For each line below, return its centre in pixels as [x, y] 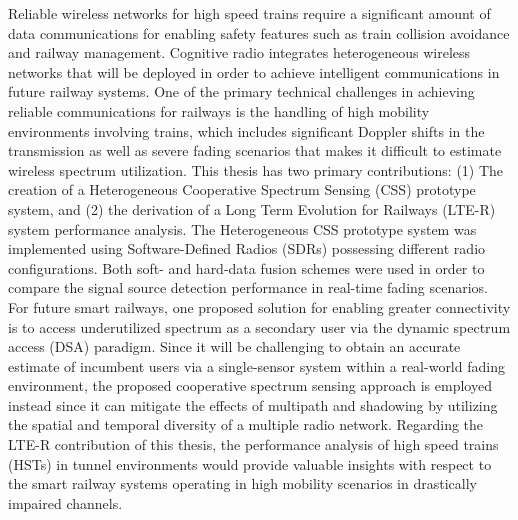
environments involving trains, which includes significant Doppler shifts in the [246, 130]
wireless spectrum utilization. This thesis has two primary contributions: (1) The [256, 169]
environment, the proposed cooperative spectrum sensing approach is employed [250, 385]
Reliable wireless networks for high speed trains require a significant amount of [249, 13]
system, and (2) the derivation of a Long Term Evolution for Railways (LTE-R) [252, 208]
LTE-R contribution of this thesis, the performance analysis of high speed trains [253, 444]
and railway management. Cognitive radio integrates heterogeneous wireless [239, 52]
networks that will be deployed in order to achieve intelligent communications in [254, 71]
